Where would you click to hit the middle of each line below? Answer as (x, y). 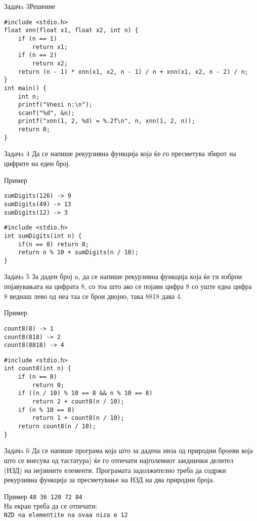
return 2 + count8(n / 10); (78, 402)
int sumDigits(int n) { (43, 236)
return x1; (50, 47)
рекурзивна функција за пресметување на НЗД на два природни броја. (109, 480)
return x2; (50, 63)
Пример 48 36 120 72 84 (43, 496)
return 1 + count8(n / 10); (78, 418)
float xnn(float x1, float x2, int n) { (71, 30)
